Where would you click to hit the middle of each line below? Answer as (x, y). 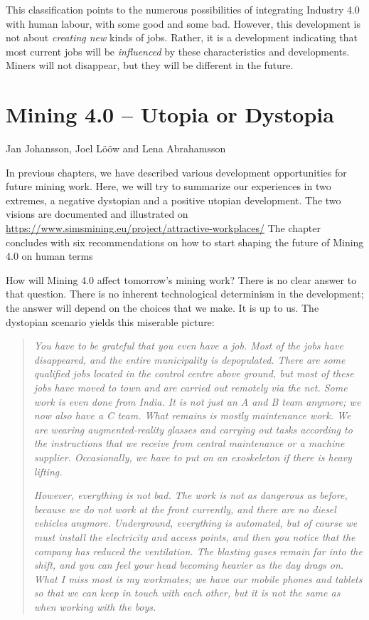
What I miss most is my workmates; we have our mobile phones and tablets (198, 578)
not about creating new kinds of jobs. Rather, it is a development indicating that (182, 37)
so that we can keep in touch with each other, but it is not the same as (187, 593)
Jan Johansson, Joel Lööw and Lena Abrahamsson (116, 148)
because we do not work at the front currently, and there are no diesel (185, 509)
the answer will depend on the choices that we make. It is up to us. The (162, 308)
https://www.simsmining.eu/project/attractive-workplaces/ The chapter (164, 228)
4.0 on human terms (49, 256)
